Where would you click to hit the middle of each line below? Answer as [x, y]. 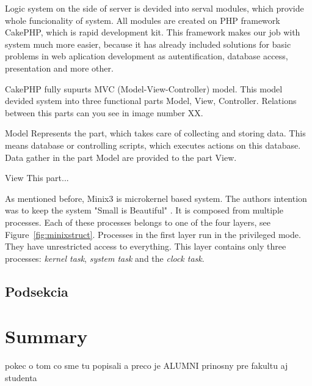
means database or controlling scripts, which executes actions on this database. [153, 145]
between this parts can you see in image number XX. [104, 112]
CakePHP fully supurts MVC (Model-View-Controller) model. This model [144, 88]
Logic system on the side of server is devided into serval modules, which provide [154, 8]
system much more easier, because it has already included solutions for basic [148, 44]
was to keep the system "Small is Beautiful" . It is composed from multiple [144, 210]
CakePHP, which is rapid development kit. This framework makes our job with [153, 32]
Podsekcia [37, 291]
